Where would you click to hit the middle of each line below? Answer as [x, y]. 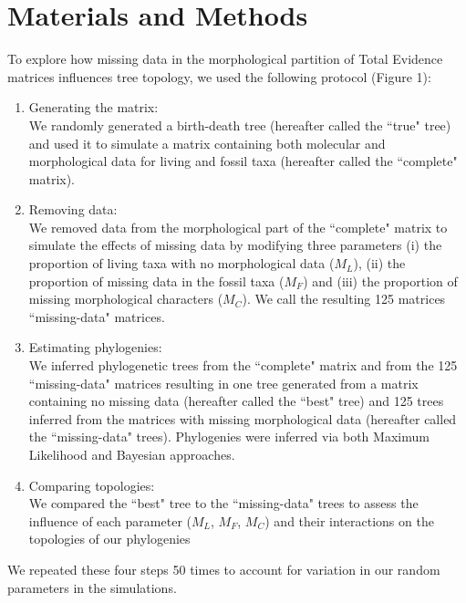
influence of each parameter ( [110, 520]
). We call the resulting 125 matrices [344, 299]
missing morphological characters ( [126, 299]
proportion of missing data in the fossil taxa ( [156, 281]
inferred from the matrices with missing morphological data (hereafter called [243, 418]
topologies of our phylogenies [109, 539]
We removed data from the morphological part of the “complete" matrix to [238, 227]
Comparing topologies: [92, 485]
